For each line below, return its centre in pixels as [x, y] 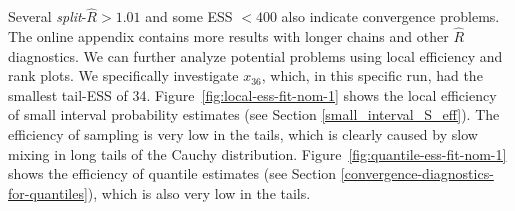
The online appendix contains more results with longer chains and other [228, 36]
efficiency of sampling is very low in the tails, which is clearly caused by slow [243, 134]
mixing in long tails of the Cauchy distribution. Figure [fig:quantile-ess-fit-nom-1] [257, 153]
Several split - [47, 16]
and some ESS [189, 16]
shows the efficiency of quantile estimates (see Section [172, 173]
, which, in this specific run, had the [372, 75]
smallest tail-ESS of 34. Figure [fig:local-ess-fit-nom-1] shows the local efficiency [252, 94]
